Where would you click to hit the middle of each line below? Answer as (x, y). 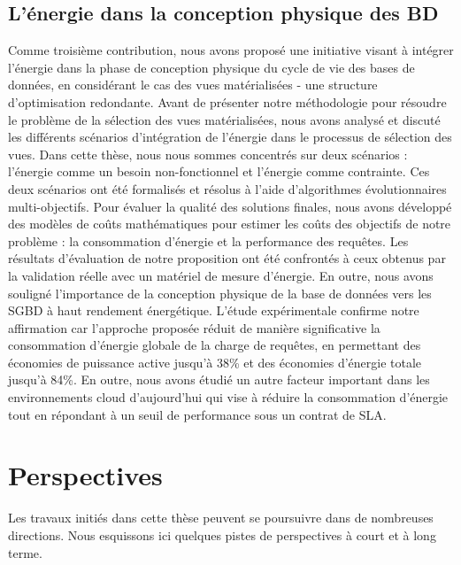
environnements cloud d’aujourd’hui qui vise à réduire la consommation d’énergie (228, 397)
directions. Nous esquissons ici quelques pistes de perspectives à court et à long (222, 534)
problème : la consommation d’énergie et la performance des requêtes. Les (208, 240)
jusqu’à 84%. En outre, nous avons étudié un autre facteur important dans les (219, 379)
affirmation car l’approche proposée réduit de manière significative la (194, 327)
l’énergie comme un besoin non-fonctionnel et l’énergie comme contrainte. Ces (219, 171)
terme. (25, 552)
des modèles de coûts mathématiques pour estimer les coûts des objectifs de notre (230, 224)
